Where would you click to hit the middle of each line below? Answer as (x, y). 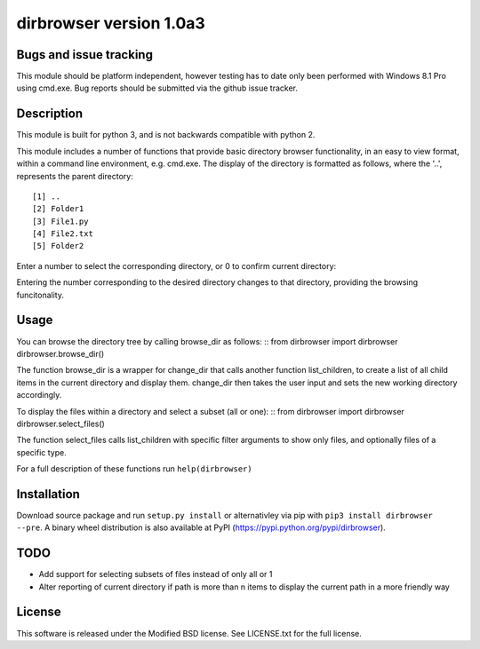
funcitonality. (40, 295)
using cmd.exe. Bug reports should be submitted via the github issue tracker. (157, 88)
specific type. (41, 452)
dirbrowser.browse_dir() (60, 353)
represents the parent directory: (75, 176)
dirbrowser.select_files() (61, 423)
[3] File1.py (60, 221)
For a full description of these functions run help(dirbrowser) (134, 469)
